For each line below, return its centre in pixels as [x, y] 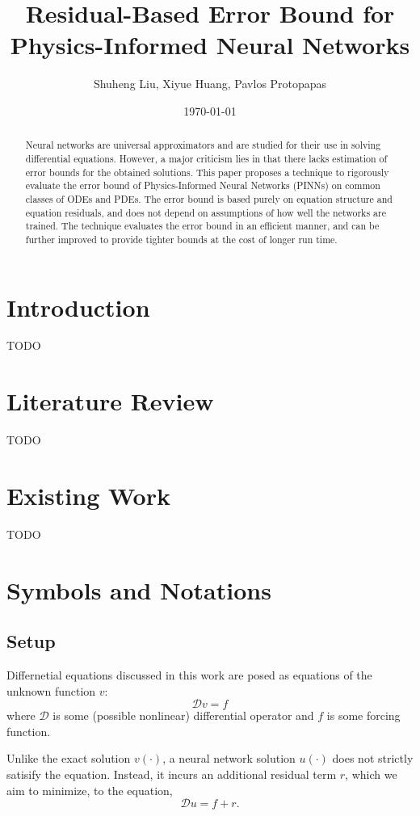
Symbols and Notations [139, 589]
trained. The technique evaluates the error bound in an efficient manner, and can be [202, 226]
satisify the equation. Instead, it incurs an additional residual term [172, 774]
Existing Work [88, 495]
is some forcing [363, 715]
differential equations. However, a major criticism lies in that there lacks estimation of [206, 158]
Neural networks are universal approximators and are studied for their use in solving [203, 145]
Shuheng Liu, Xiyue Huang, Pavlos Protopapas [210, 84]
